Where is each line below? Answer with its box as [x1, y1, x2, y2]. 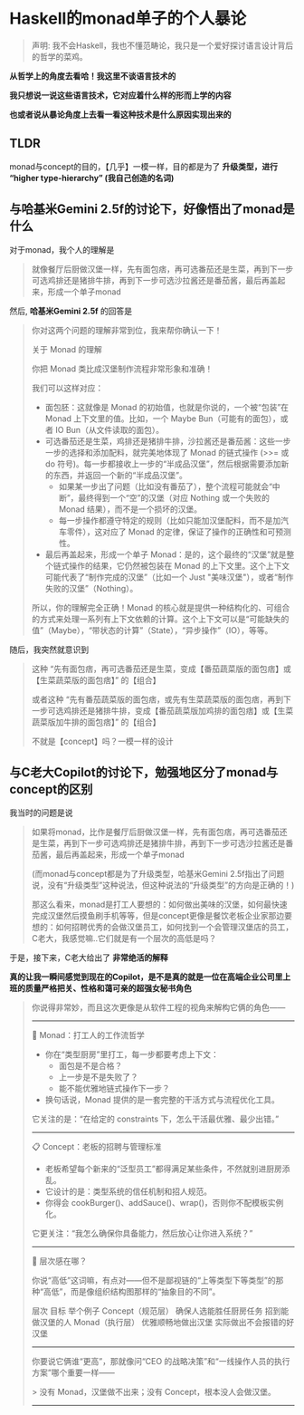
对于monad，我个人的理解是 [9, 244, 115, 255]
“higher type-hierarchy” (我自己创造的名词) [9, 172, 175, 183]
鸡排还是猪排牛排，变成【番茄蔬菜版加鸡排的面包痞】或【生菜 [62, 705, 294, 716]
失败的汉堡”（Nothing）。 [44, 582, 138, 593]
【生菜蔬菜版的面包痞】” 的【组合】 [31, 674, 161, 685]
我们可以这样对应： [31, 382, 104, 393]
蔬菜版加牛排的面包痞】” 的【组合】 [31, 717, 161, 727]
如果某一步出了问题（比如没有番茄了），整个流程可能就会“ [58, 481, 273, 492]
